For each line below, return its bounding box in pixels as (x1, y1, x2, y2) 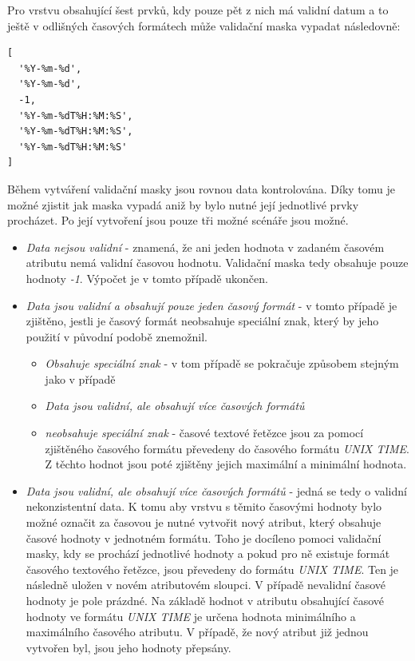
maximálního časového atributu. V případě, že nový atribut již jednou (26, 623, 369, 640)
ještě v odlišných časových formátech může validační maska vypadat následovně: (7, 17, 401, 34)
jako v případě (45, 370, 116, 387)
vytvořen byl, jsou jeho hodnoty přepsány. (26, 639, 231, 655)
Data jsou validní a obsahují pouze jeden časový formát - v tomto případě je (26, 297, 397, 313)
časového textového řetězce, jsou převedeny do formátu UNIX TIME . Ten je (26, 560, 399, 577)
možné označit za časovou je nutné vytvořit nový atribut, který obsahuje (26, 514, 381, 531)
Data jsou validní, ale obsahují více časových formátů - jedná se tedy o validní (26, 482, 407, 499)
